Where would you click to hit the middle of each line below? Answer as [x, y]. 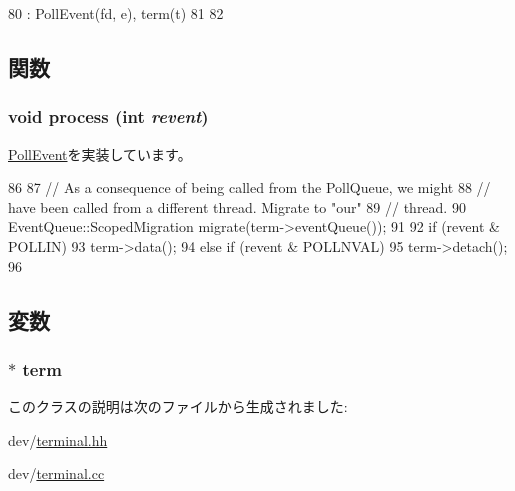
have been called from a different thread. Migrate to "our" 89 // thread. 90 [237, 206]
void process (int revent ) [108, 116]
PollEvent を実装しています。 [100, 153]
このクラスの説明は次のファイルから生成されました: [178, 406]
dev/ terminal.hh [58, 439]
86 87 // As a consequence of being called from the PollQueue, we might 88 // [249, 187]
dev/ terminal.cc [56, 473]
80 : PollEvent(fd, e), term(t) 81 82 [116, 13]
